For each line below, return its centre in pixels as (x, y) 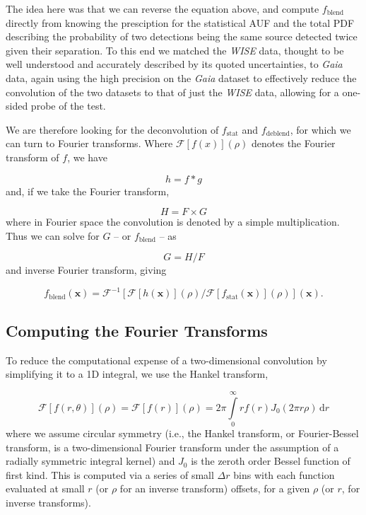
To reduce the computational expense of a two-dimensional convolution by (166, 360)
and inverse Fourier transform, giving (86, 270)
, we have (87, 157)
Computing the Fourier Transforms (137, 330)
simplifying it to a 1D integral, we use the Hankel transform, (137, 374)
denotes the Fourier (294, 143)
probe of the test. (68, 106)
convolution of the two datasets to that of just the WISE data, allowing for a (172, 92)
